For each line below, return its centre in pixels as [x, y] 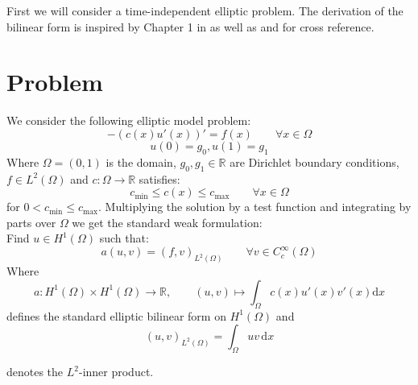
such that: [124, 238]
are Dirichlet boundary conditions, [315, 161]
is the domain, [141, 161]
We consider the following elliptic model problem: [129, 120]
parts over [31, 222]
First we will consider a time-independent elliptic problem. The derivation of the [205, 10]
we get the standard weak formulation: [167, 222]
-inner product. [116, 372]
